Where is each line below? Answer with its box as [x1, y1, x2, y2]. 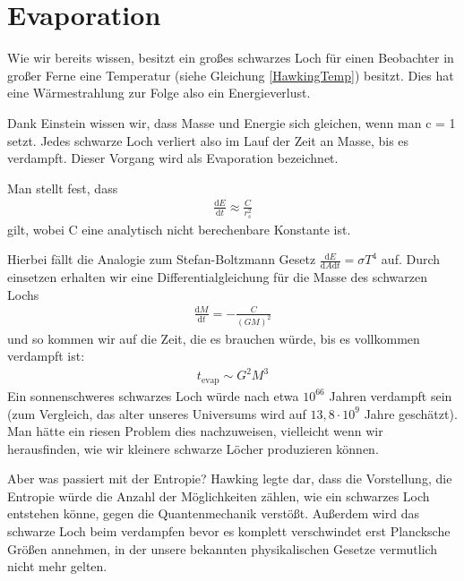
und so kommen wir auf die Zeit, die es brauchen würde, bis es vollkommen [7, 329, 420, 347]
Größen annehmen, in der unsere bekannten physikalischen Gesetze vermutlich [7, 539, 438, 558]
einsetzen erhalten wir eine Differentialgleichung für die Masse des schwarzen [7, 268, 427, 286]
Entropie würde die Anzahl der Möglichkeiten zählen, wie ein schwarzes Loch [7, 486, 430, 505]
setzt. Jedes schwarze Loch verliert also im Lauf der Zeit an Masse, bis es [7, 131, 409, 150]
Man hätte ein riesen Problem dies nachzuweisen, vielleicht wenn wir [7, 422, 383, 440]
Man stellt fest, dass [7, 178, 118, 197]
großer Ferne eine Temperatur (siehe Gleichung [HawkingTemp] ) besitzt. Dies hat [7, 65, 454, 84]
